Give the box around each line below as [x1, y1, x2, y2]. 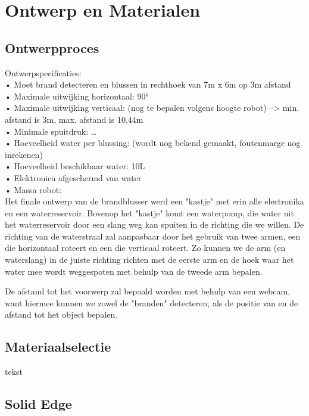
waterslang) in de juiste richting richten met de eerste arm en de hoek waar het [5, 253, 294, 266]
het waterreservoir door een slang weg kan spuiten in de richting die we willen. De [5, 218, 304, 231]
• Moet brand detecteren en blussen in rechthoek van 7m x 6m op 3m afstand [5, 78, 291, 91]
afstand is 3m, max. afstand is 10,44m [5, 113, 143, 125]
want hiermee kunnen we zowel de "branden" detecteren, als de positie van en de [5, 296, 298, 309]
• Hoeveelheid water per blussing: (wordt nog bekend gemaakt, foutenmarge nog [5, 136, 301, 149]
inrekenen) [5, 148, 43, 160]
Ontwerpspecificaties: [5, 66, 82, 79]
